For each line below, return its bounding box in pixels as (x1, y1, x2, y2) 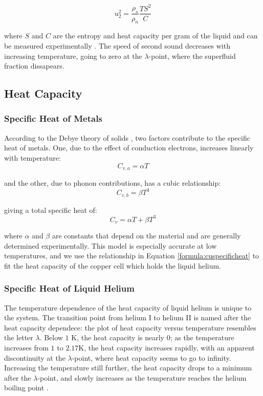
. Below (39, 332, 63, 343)
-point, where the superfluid (148, 50, 236, 61)
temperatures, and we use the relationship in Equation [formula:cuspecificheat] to (4, 250, 259, 261)
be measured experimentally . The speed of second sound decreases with (4, 40, 230, 51)
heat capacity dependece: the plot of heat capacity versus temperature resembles (4, 322, 256, 333)
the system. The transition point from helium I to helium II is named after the (4, 312, 251, 323)
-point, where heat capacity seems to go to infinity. (72, 352, 231, 363)
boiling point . (4, 382, 49, 393)
